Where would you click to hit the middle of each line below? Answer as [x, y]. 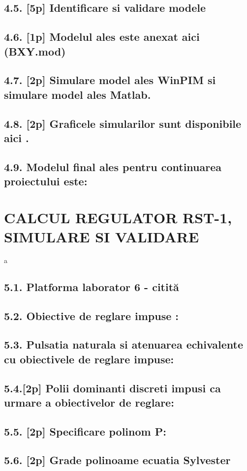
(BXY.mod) [35, 51]
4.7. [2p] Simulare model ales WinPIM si [110, 80]
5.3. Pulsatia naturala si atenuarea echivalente [124, 344]
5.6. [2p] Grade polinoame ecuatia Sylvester [117, 460]
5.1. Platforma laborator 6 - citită [92, 286]
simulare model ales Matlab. [77, 94]
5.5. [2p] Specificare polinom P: [85, 431]
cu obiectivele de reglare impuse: [89, 359]
